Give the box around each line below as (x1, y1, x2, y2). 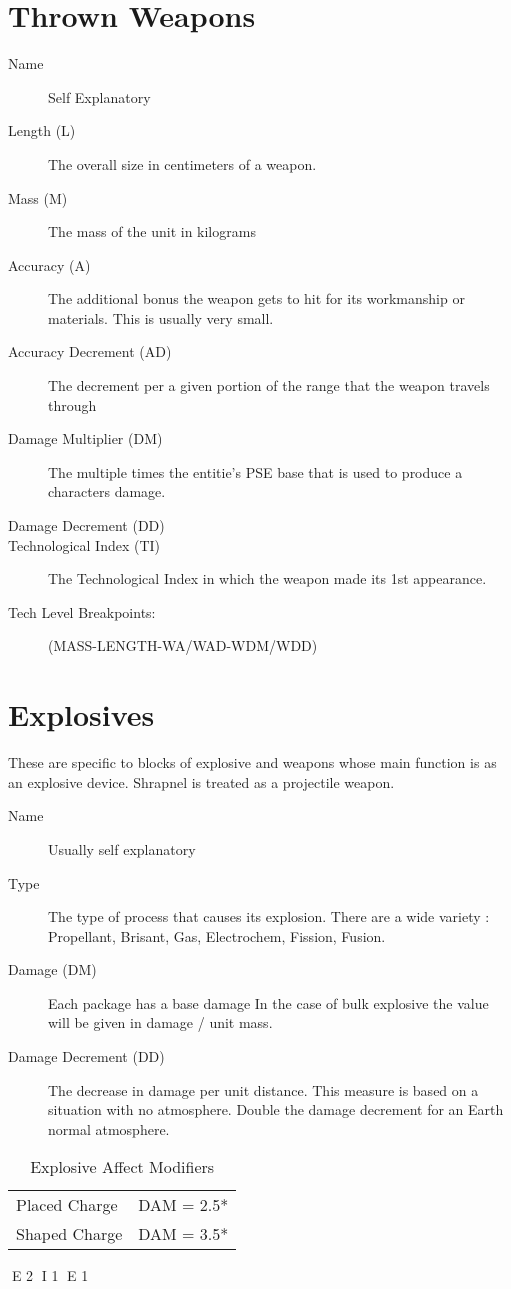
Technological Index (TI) (8, 534, 161, 555)
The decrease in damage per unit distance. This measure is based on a (48, 1079, 479, 1100)
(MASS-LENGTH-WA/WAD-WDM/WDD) (48, 635, 318, 656)
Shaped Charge (16, 1222, 123, 1246)
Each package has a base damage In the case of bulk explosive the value (48, 992, 489, 1013)
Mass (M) (8, 187, 68, 208)
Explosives (8, 694, 155, 735)
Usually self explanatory (48, 838, 196, 859)
